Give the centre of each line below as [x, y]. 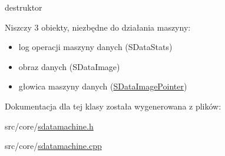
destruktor [24, 7]
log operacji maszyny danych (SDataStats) [95, 47]
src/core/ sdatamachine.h [49, 126]
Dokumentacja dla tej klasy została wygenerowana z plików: [113, 106]
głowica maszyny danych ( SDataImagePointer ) [103, 86]
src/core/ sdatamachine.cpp [53, 146]
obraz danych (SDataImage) [69, 66]
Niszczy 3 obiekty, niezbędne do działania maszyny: [98, 27]
